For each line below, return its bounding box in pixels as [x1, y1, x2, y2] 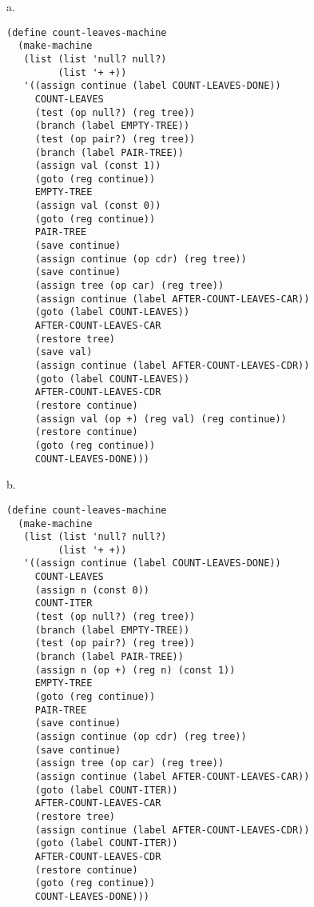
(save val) [34, 346, 93, 358]
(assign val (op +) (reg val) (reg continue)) [34, 413, 287, 425]
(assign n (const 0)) [34, 584, 149, 596]
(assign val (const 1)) [34, 160, 161, 172]
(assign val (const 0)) [34, 200, 161, 212]
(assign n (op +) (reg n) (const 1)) [34, 664, 236, 676]
